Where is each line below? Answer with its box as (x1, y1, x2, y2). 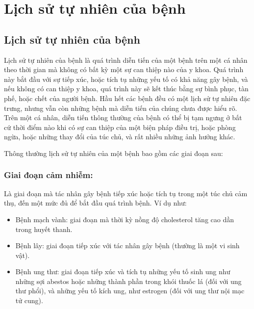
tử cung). (15, 295, 43, 306)
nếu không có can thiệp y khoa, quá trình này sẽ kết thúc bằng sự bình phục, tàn (4, 83, 249, 94)
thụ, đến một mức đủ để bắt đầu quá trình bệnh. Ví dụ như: (4, 198, 187, 208)
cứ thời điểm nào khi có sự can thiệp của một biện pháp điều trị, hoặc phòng (4, 122, 236, 132)
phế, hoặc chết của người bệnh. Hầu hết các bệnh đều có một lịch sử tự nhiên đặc (4, 93, 251, 103)
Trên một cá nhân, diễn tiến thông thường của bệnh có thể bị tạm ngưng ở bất (4, 112, 242, 123)
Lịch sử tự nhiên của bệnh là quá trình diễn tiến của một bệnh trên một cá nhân (4, 54, 248, 65)
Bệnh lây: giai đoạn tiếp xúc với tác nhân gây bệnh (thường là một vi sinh (15, 240, 240, 251)
